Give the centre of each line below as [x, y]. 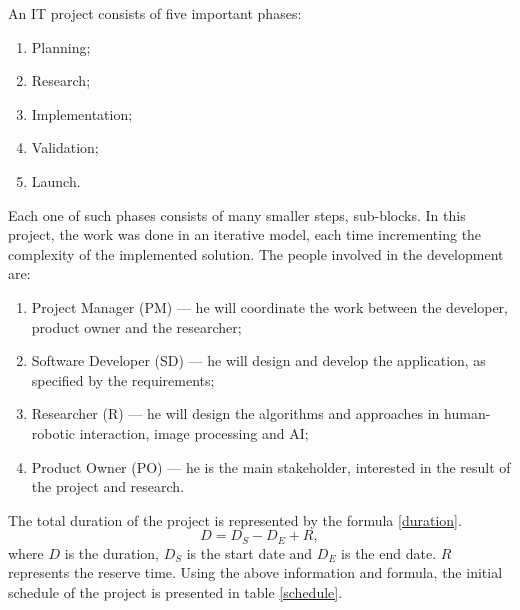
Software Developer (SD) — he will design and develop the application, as [258, 360]
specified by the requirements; [123, 379]
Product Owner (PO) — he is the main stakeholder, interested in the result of [271, 466]
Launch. [56, 180]
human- [467, 413]
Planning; [61, 46]
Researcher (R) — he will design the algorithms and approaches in [235, 413]
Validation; [65, 147]
